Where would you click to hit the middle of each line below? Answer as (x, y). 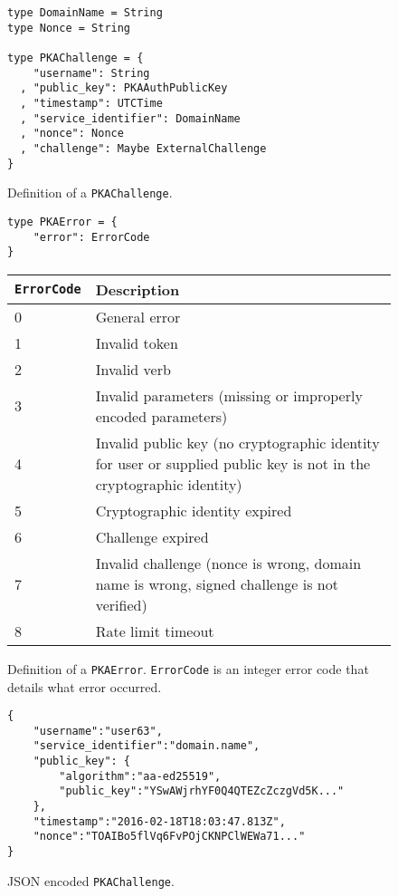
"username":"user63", (98, 731)
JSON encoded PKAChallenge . (91, 880)
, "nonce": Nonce (72, 134)
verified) (121, 604)
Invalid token (137, 342)
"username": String (91, 73)
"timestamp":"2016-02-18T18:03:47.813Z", (159, 821)
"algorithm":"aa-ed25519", (140, 776)
